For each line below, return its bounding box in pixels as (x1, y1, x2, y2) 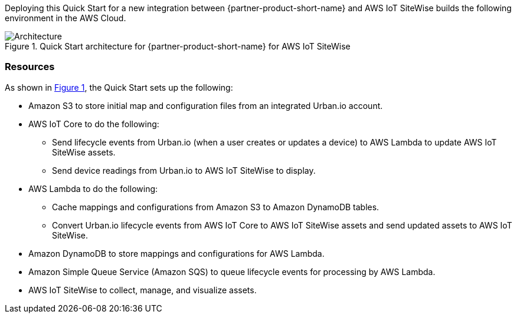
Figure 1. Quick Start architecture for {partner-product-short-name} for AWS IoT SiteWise (5, 41, 351, 51)
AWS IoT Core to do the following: (28, 118, 159, 129)
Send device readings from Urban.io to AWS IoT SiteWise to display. (52, 165, 316, 175)
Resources (5, 61, 55, 73)
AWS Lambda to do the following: (28, 183, 158, 194)
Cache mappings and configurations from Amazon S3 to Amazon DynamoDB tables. (52, 201, 379, 212)
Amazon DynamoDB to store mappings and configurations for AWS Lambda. (28, 248, 325, 259)
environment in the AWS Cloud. (5, 13, 126, 23)
